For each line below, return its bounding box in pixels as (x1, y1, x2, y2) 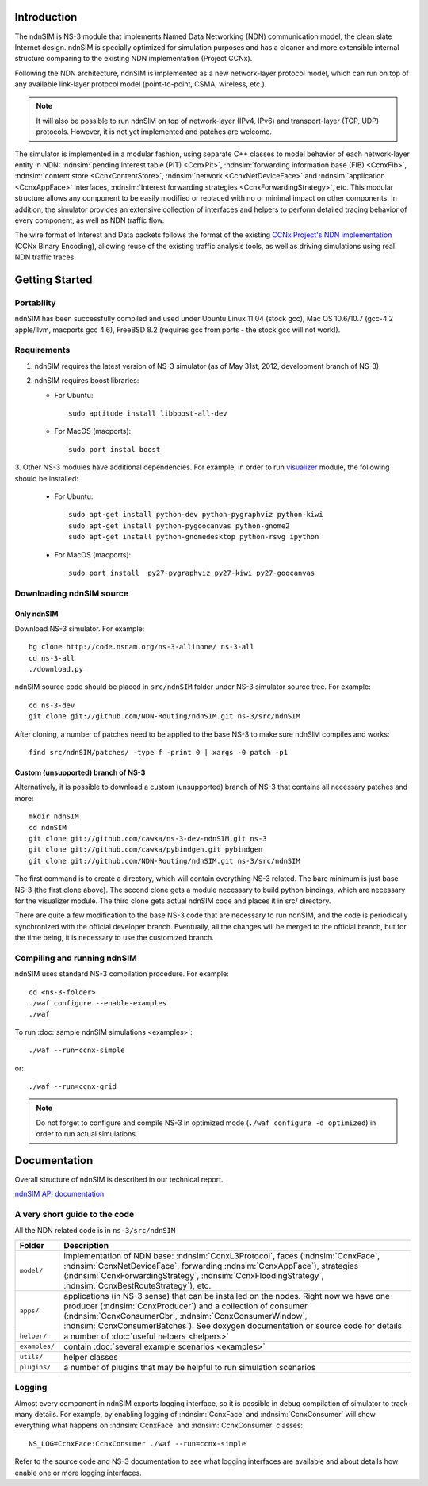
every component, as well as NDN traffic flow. (14, 215, 165, 225)
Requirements (14, 345, 71, 356)
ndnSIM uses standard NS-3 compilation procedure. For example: (14, 969, 229, 979)
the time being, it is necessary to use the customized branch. (14, 933, 214, 943)
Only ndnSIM (14, 609, 59, 619)
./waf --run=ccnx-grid (29, 1082, 117, 1090)
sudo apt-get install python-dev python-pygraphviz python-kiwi (68, 510, 324, 519)
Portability (14, 297, 56, 308)
